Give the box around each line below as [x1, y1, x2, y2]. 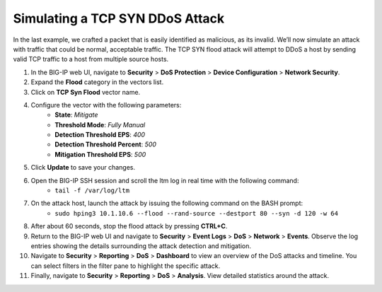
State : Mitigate [54, 110, 98, 119]
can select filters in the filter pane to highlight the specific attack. [30, 262, 221, 270]
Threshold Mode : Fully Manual [54, 120, 146, 129]
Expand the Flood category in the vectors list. [30, 78, 164, 86]
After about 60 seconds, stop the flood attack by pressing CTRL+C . [30, 222, 228, 230]
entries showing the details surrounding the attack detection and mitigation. [30, 241, 251, 250]
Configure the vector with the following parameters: [30, 100, 182, 109]
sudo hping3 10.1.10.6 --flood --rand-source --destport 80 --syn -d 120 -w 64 [54, 209, 339, 217]
